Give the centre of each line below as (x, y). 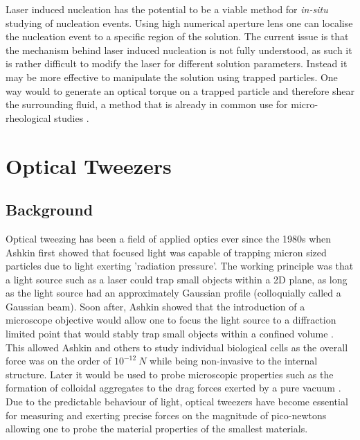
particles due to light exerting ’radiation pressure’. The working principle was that (180, 266)
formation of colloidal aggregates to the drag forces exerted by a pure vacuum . (173, 388)
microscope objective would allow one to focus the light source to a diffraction (171, 320)
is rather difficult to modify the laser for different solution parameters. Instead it (177, 63)
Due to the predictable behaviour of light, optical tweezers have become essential (177, 402)
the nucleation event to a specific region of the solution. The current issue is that (177, 36)
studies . (72, 117)
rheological (28, 117)
